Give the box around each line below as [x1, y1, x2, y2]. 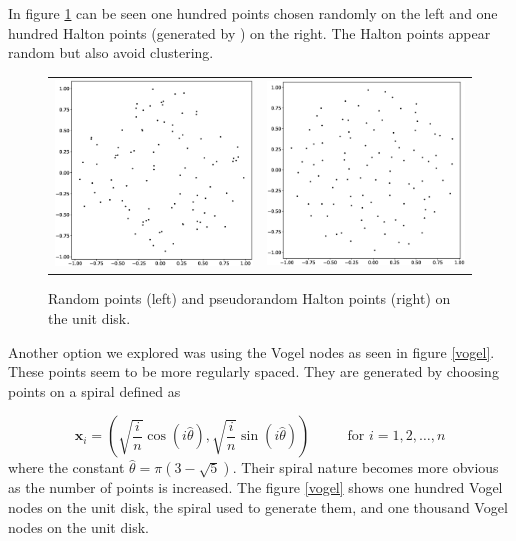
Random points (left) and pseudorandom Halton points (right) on [48, 288, 451, 309]
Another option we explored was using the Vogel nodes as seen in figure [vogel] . [8, 341, 495, 362]
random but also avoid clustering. [8, 42, 214, 63]
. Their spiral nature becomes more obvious [232, 457, 499, 478]
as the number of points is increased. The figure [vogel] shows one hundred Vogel [8, 477, 503, 498]
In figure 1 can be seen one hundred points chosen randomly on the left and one [8, 3, 498, 23]
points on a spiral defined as [8, 380, 181, 401]
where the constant [8, 457, 125, 478]
